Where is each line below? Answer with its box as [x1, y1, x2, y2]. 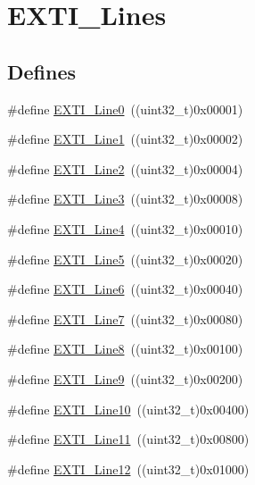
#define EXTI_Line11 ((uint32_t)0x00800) [7, 430, 250, 448]
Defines [7, 57, 77, 85]
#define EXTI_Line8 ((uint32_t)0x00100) [7, 339, 243, 358]
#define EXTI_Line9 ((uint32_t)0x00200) [7, 369, 243, 388]
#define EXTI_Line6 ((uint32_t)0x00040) [7, 280, 243, 298]
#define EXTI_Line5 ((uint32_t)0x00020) [7, 249, 243, 268]
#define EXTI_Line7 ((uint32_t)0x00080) [7, 309, 243, 328]
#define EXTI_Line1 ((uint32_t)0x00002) [7, 130, 243, 148]
